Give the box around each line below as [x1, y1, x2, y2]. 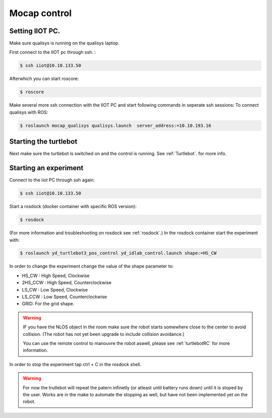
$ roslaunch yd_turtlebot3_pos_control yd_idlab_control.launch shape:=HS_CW [20, 250, 217, 256]
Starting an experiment [9, 164, 84, 172]
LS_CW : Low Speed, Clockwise [22, 287, 88, 293]
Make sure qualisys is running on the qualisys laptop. [9, 40, 119, 46]
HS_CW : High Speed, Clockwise [22, 272, 90, 278]
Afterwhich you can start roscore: [9, 76, 79, 82]
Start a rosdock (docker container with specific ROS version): [9, 203, 137, 210]
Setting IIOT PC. [9, 27, 60, 35]
